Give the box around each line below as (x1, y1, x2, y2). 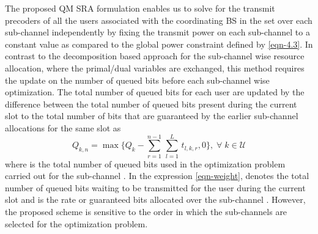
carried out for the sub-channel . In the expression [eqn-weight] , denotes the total (5, 169, 309, 182)
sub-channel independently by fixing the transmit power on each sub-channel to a (5, 26, 310, 38)
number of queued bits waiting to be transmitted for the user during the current (5, 181, 306, 194)
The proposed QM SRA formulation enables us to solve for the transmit (5, 2, 275, 14)
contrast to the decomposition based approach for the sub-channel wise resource (5, 49, 305, 62)
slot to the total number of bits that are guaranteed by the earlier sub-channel (5, 109, 298, 122)
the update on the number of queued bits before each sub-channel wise (5, 73, 270, 86)
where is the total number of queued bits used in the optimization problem (5, 157, 286, 170)
